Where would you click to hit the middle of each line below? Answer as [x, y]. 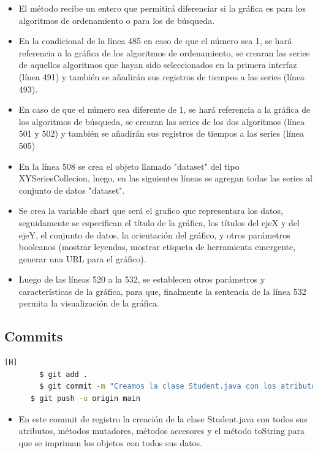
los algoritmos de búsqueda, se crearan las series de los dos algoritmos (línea [162, 121]
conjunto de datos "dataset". [72, 190]
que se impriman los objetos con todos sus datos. [111, 442]
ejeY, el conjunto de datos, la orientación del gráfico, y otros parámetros [154, 234]
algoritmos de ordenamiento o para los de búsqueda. [117, 20]
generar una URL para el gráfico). [82, 258]
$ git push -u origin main [85, 399]
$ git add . [64, 374]
